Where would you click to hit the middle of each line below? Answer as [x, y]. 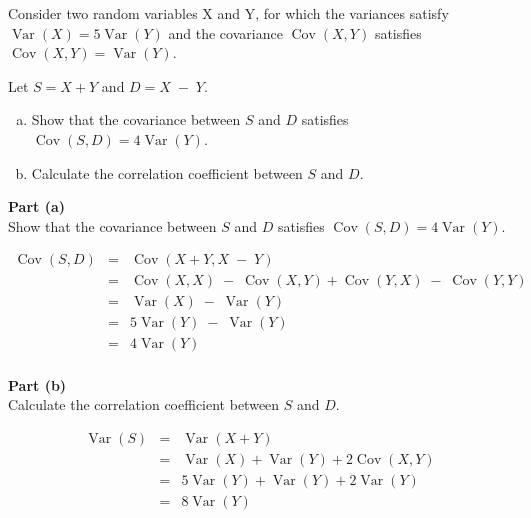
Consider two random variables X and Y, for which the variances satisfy [228, 13]
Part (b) [37, 384]
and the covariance [225, 32]
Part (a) [36, 206]
